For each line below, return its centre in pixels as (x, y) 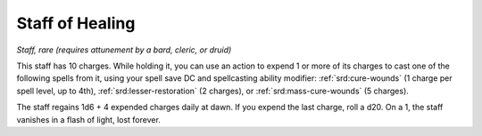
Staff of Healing (76, 23)
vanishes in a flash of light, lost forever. (88, 119)
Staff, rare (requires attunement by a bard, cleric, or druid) (124, 50)
